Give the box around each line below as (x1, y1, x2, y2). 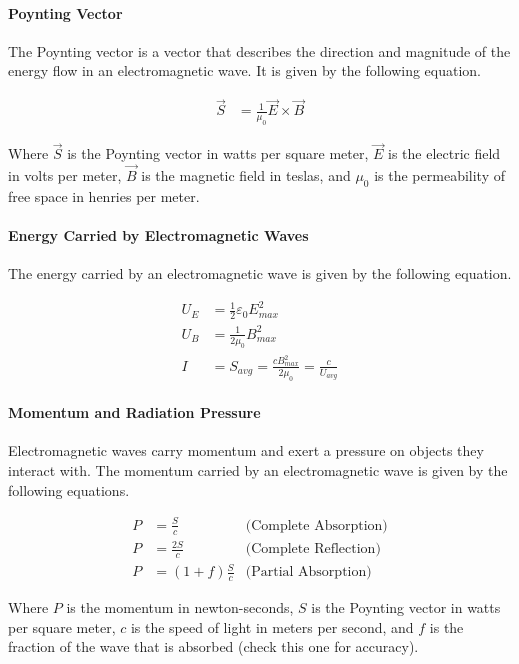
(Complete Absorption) (245, 518, 388, 533)
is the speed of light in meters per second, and (130, 616, 414, 637)
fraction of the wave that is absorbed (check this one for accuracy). (8, 636, 419, 657)
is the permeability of (374, 165, 505, 186)
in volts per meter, (8, 165, 122, 186)
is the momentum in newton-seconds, (66, 597, 294, 618)
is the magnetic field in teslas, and (141, 165, 351, 186)
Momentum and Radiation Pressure (8, 402, 261, 423)
